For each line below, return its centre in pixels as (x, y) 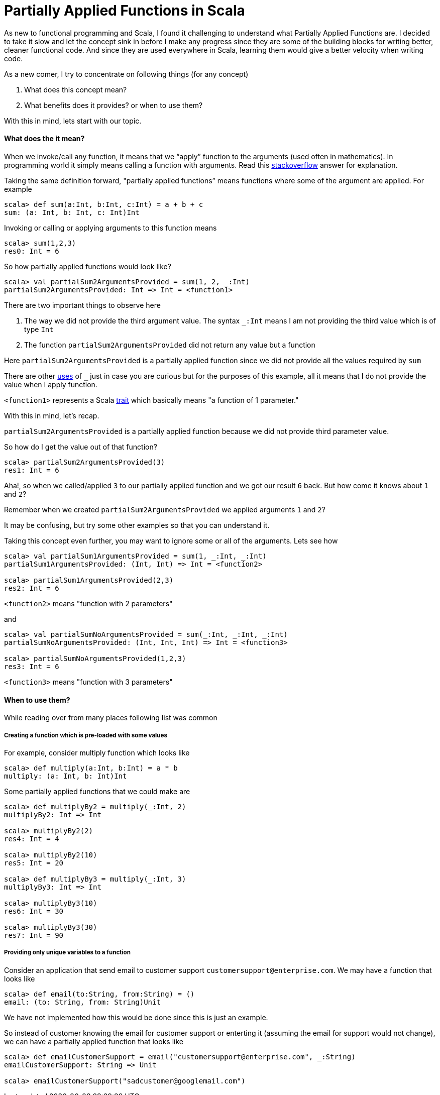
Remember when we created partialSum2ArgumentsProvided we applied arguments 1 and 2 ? (165, 509)
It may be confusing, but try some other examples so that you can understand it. (137, 525)
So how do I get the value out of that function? (81, 447)
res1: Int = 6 (32, 470)
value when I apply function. (51, 384)
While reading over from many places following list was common (111, 718)
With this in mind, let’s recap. (52, 415)
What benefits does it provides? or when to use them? (114, 105)
